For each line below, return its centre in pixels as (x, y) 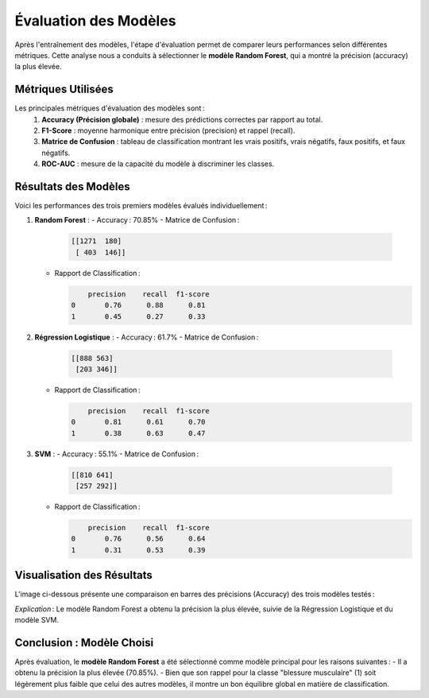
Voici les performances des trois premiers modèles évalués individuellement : (141, 206)
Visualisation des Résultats (83, 575)
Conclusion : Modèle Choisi (84, 643)
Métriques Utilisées (64, 89)
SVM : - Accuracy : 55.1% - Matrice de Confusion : (116, 454)
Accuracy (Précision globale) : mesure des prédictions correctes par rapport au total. (182, 119)
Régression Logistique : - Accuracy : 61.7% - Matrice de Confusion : (147, 337)
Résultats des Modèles (72, 186)
